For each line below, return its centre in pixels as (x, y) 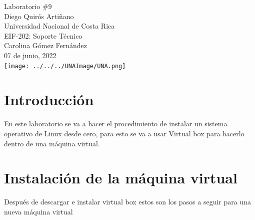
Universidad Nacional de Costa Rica (59, 26)
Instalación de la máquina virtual (121, 178)
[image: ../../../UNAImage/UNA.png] (65, 66)
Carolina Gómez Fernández (46, 45)
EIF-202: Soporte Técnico (43, 35)
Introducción (49, 99)
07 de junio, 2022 (30, 55)
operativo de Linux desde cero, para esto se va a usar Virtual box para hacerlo (124, 133)
